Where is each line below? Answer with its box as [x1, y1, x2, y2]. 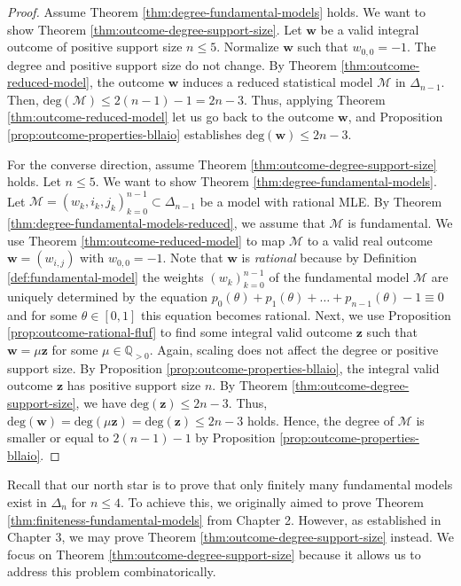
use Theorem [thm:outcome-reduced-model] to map [7, 230, 285, 249]
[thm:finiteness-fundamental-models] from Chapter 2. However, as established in [7, 510, 441, 528]
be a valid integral [320, 20, 419, 38]
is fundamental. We [348, 214, 453, 232]
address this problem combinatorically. [7, 562, 216, 581]
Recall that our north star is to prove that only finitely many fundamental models [7, 475, 453, 494]
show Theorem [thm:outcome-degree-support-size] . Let [7, 20, 302, 38]
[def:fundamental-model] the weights [7, 268, 204, 286]
